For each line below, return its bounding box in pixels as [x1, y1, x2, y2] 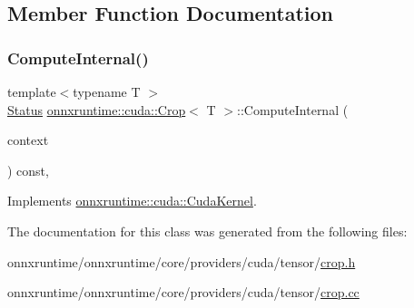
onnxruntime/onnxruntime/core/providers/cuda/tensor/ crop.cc [7, 283, 360, 302]
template [7, 82, 56, 101]
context [7, 130, 49, 149]
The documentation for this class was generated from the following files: [7, 221, 408, 240]
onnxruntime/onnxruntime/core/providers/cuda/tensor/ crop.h [7, 252, 356, 271]
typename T [73, 82, 141, 101]
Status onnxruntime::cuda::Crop [7, 100, 186, 119]
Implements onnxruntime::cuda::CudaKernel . [7, 191, 257, 210]
